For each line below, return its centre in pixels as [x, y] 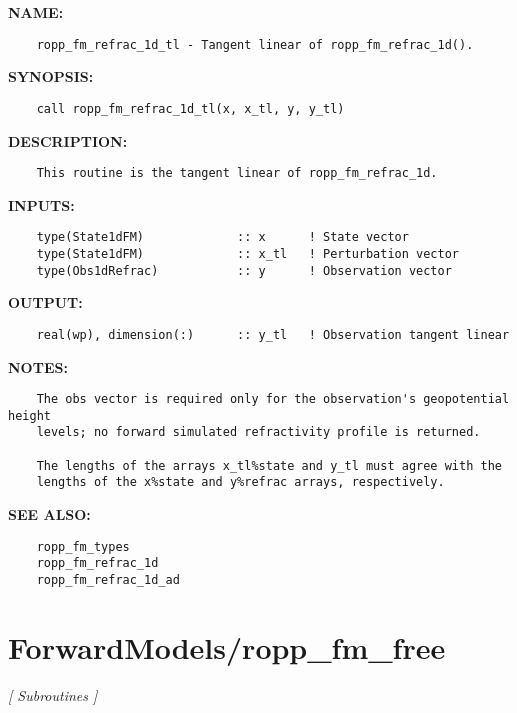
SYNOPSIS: [51, 76]
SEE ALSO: [49, 514]
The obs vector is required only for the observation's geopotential [273, 399]
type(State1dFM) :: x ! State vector [222, 237]
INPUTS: [41, 204]
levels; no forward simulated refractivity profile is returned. [258, 432]
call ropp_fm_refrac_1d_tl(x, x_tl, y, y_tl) [190, 108]
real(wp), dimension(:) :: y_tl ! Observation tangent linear [273, 334]
